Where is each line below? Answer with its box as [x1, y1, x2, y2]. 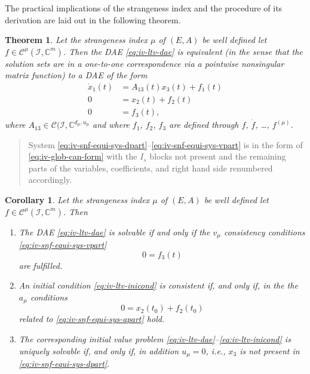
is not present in [240, 344, 300, 357]
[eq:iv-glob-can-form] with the [28, 150, 137, 163]
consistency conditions [223, 225, 305, 238]
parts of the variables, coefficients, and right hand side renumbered [28, 161, 273, 174]
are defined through [169, 118, 239, 131]
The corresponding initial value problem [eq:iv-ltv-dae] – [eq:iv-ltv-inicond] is [19, 332, 291, 345]
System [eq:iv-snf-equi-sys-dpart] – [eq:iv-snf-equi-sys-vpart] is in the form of [28, 138, 303, 151]
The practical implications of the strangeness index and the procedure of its [5, 2, 283, 14]
